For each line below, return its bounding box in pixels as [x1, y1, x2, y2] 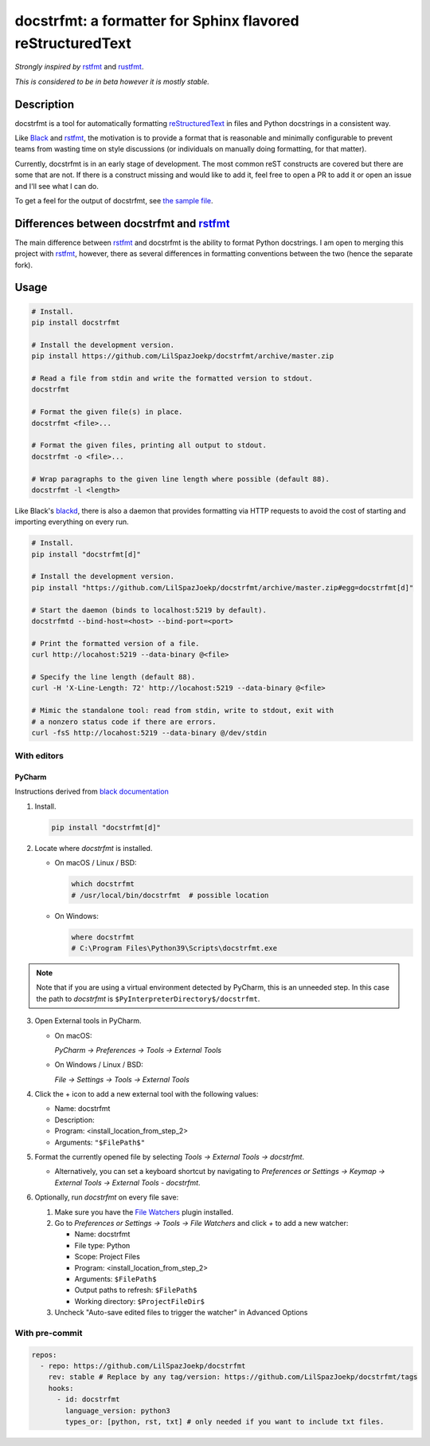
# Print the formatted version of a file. [31, 639, 200, 648]
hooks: [48, 1384, 74, 1393]
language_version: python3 [64, 1406, 170, 1415]
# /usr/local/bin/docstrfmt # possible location [71, 890, 269, 900]
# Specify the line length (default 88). [31, 672, 196, 681]
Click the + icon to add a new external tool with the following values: [34, 1089, 259, 1099]
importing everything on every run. [14, 517, 129, 526]
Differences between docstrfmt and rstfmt [14, 216, 230, 230]
